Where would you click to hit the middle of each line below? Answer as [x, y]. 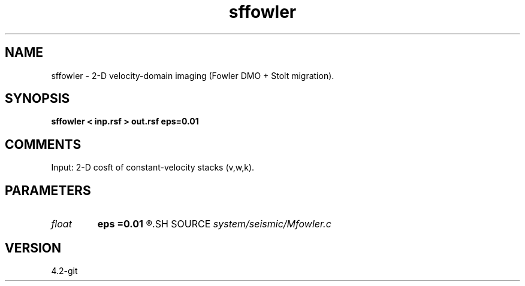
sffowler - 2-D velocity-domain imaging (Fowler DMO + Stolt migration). [193, 75]
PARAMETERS [48, 190]
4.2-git [64, 270]
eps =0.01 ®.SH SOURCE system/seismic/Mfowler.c [214, 224]
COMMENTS [43, 144]
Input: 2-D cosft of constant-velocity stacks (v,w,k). [153, 168]
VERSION [33, 248]
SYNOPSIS [37, 99]
